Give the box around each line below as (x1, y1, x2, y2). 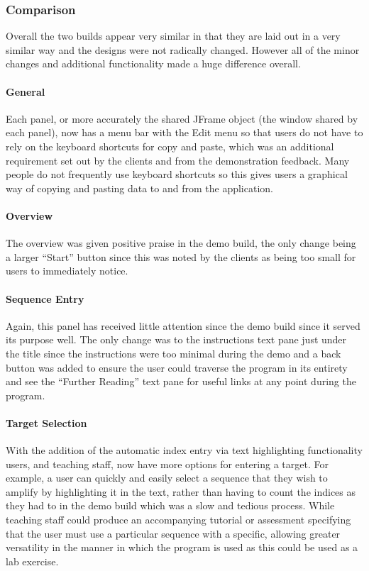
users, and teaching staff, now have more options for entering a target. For (6, 456, 329, 471)
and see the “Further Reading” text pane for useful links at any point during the (6, 374, 356, 389)
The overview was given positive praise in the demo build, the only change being (6, 235, 356, 250)
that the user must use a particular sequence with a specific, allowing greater (6, 526, 341, 540)
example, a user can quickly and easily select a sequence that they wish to (6, 470, 328, 485)
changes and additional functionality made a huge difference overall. (6, 56, 301, 71)
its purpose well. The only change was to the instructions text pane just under (6, 332, 347, 347)
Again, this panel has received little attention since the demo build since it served (6, 318, 360, 333)
